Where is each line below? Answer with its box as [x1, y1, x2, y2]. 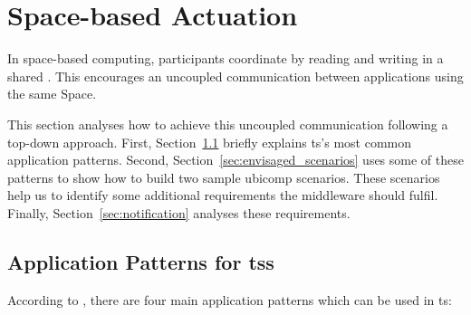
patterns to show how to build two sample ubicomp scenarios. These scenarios [7, 167, 440, 186]
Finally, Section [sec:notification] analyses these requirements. [7, 203, 351, 222]
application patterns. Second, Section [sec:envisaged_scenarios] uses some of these [7, 150, 464, 169]
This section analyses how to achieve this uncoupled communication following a [7, 114, 448, 133]
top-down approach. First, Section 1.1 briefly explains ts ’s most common [7, 132, 412, 151]
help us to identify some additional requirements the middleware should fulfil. [7, 186, 438, 205]
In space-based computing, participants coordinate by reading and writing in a [7, 49, 444, 68]
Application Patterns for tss [7, 247, 274, 275]
